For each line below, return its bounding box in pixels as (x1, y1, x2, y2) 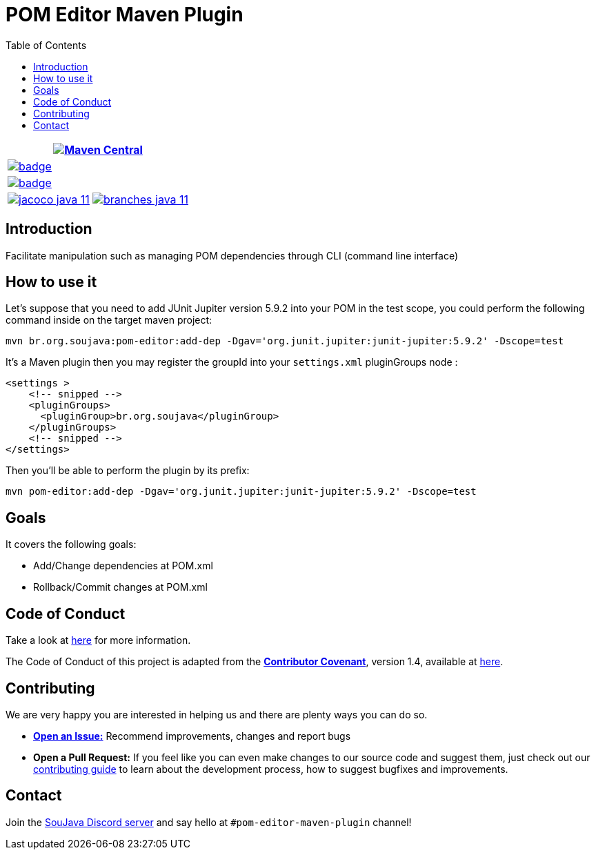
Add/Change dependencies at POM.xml (33, 560, 213, 572)
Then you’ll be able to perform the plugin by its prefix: (6, 464, 250, 477)
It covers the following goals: (6, 538, 137, 551)
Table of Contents (6, 39, 87, 51)
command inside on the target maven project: (6, 314, 212, 326)
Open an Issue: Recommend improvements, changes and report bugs (33, 729, 351, 742)
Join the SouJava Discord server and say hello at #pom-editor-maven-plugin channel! (6, 816, 412, 828)
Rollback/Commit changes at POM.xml (33, 581, 208, 593)
